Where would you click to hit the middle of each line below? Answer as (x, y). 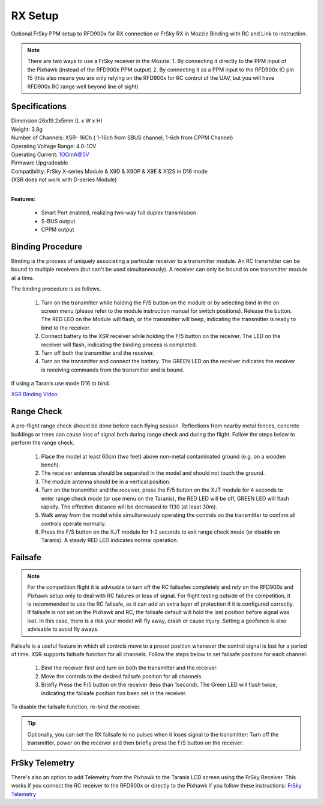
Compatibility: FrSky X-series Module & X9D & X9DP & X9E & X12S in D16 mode (109, 171)
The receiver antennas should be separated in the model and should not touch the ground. (153, 473)
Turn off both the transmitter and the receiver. (97, 353)
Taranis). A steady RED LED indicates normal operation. (110, 540)
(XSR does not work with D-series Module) (64, 179)
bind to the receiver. (66, 328)
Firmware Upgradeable (40, 163)
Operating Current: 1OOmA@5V (50, 154)
